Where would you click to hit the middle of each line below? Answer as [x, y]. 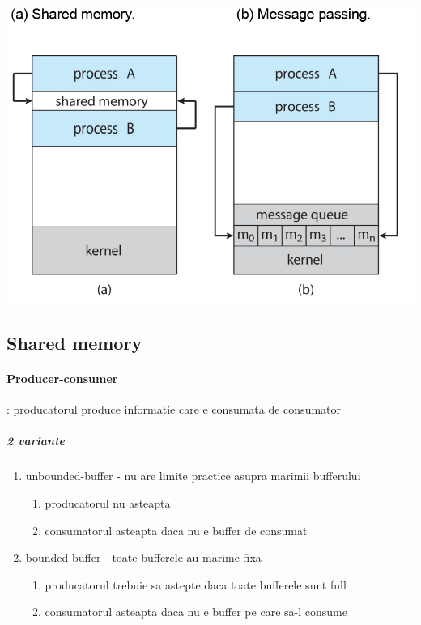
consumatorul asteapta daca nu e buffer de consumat [176, 530]
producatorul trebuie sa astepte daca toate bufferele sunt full [196, 584]
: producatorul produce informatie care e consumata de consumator [174, 409]
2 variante [36, 441]
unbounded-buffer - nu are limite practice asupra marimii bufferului [193, 476]
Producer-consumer [62, 378]
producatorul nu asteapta [108, 503]
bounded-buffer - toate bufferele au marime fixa [143, 557]
